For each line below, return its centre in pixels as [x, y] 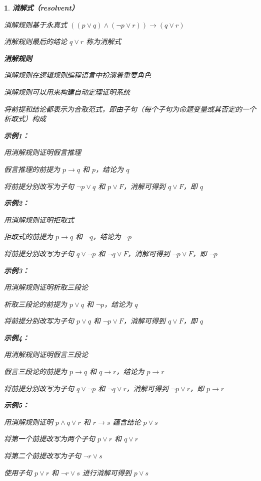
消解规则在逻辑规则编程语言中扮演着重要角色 [77, 75]
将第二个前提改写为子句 [42, 456]
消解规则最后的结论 [35, 41]
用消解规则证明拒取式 [39, 219]
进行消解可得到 [107, 472]
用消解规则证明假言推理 [42, 152]
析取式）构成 [25, 119]
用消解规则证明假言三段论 [46, 354]
